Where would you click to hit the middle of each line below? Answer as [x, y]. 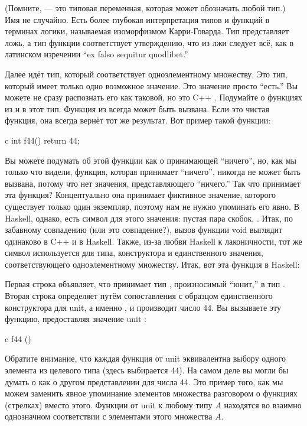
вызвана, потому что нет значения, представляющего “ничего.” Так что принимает [153, 183]
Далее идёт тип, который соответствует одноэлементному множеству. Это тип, [146, 74]
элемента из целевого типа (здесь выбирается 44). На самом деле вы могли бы [147, 370]
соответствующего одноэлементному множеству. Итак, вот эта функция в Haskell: [152, 264]
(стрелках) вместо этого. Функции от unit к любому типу [109, 404]
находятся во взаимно [263, 404]
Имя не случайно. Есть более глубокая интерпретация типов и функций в [137, 19]
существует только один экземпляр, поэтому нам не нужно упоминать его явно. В [152, 206]
